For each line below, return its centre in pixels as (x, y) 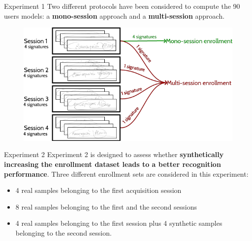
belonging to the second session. (63, 233)
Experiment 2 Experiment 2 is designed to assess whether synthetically (114, 154)
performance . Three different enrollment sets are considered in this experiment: (126, 174)
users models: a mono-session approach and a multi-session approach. (114, 15)
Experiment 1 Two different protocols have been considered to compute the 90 (122, 6)
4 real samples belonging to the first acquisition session (98, 190)
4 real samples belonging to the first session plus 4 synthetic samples (119, 223)
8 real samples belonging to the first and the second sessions (106, 206)
